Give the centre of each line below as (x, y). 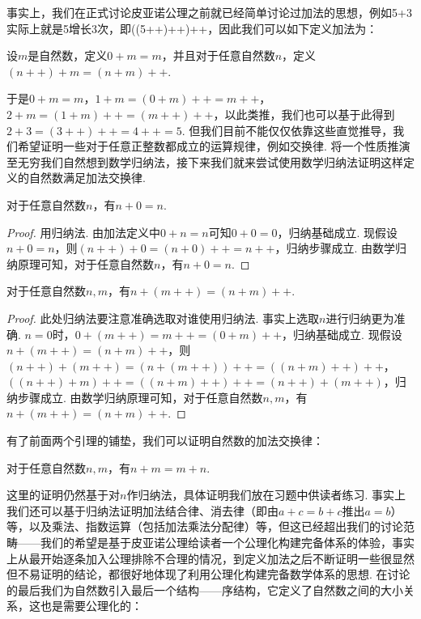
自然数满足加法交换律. (87, 178)
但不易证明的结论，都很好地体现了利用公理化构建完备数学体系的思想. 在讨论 (208, 574)
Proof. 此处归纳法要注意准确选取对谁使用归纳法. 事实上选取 (163, 318)
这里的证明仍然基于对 (63, 495)
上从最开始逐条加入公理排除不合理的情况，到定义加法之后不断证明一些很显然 (210, 558)
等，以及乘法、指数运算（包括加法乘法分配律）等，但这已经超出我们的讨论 (205, 526)
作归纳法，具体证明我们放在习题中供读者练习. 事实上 (266, 495)
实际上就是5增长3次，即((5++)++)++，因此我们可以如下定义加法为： (192, 28)
